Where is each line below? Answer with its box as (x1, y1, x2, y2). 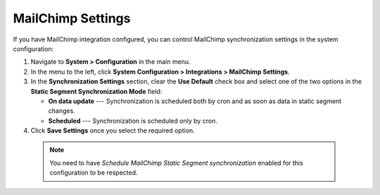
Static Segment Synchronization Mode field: (30, 87, 163, 95)
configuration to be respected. (49, 168, 138, 177)
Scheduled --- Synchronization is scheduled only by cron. (48, 116, 218, 125)
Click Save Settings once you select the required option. (30, 126, 195, 135)
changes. (48, 107, 75, 115)
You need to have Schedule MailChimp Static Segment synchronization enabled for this (49, 159, 304, 167)
